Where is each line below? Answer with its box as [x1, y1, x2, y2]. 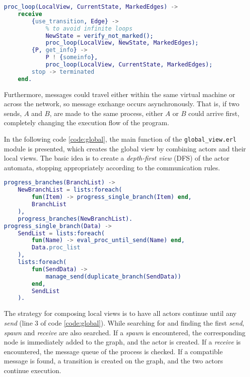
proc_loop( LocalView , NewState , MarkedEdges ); [45, 39, 199, 47]
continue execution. [4, 365, 61, 375]
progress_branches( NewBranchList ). [17, 215, 133, 222]
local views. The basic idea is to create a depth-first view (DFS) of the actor [4, 153, 230, 163]
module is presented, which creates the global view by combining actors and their [4, 143, 246, 153]
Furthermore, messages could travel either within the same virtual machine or [4, 89, 235, 99]
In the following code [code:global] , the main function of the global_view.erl [4, 134, 236, 144]
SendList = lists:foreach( [17, 229, 105, 237]
